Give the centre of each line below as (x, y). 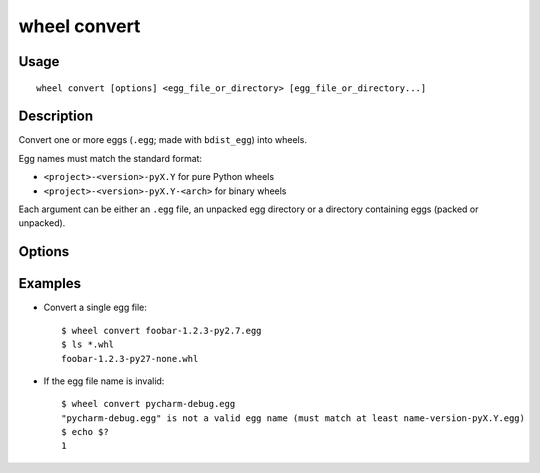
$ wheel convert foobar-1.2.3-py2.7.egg (161, 330)
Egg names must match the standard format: (110, 158)
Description (56, 116)
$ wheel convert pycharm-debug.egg (148, 404)
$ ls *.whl (88, 344)
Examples (50, 283)
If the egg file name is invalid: (104, 381)
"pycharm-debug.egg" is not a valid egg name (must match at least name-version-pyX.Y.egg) (293, 418)
